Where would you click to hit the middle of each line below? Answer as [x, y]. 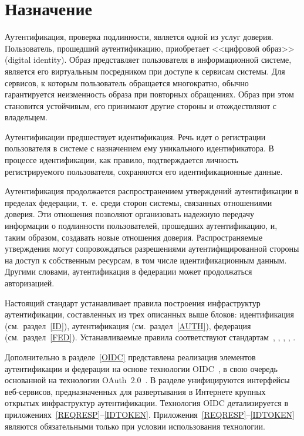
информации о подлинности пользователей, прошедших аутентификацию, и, [141, 226]
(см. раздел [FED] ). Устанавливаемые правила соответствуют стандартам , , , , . [150, 337]
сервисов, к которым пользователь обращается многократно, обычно [127, 82]
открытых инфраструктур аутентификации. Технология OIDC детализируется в [147, 403]
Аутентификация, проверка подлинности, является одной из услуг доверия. [139, 37]
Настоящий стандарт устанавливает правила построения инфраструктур [133, 303]
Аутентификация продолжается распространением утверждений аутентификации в [152, 191]
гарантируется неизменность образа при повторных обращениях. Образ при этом [149, 94]
